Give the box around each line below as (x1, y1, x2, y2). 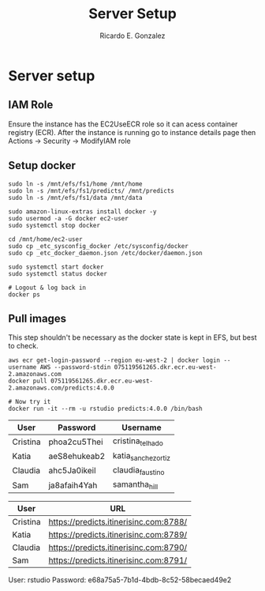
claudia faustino (113, 464, 165, 476)
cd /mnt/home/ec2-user (8, 235, 83, 243)
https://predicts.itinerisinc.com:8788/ (48, 517, 188, 528)
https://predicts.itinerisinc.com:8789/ (48, 529, 188, 540)
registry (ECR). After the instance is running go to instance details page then (8, 127, 256, 137)
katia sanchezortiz (113, 450, 171, 462)
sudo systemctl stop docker (8, 221, 101, 229)
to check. (8, 341, 39, 351)
